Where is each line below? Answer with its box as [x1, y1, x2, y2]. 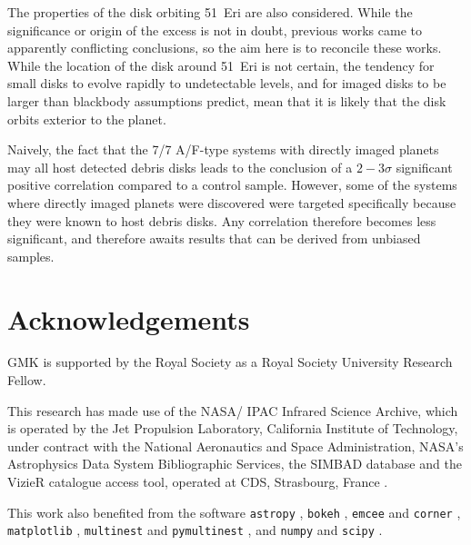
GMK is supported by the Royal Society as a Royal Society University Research [7, 352, 453, 372]
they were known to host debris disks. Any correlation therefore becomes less [7, 211, 436, 230]
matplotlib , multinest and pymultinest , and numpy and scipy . [7, 520, 383, 540]
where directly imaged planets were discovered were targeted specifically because [7, 193, 456, 212]
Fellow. [7, 371, 46, 390]
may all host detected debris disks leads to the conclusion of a [7, 157, 353, 176]
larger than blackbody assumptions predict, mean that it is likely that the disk [7, 91, 446, 110]
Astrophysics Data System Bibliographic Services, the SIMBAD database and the [7, 454, 462, 473]
